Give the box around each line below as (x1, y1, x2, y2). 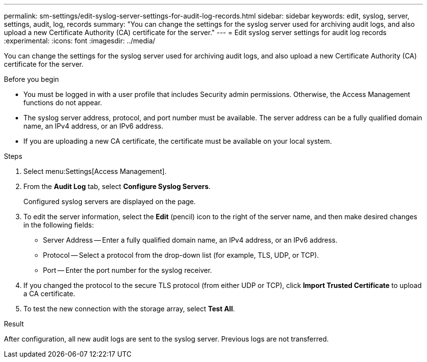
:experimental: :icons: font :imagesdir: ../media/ (4, 37, 155, 45)
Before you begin (4, 75, 59, 83)
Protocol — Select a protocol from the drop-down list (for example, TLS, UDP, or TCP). (43, 251, 319, 259)
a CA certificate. (23, 289, 76, 298)
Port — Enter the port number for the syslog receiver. (43, 266, 212, 274)
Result (4, 320, 24, 328)
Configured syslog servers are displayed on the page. (23, 197, 196, 206)
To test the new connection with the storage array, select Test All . (23, 305, 235, 313)
